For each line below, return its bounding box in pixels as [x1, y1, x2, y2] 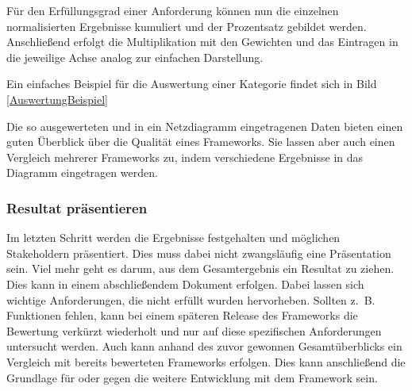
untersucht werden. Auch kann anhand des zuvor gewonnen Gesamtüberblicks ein [6, 338, 402, 355]
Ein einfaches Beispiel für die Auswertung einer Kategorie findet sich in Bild [6, 75, 377, 92]
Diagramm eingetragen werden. [6, 164, 158, 181]
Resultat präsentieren [6, 197, 148, 217]
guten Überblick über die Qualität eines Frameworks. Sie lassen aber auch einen [6, 133, 395, 150]
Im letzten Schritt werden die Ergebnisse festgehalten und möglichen [6, 229, 341, 246]
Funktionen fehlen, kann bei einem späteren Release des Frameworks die [6, 307, 358, 324]
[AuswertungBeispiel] [6, 90, 108, 107]
